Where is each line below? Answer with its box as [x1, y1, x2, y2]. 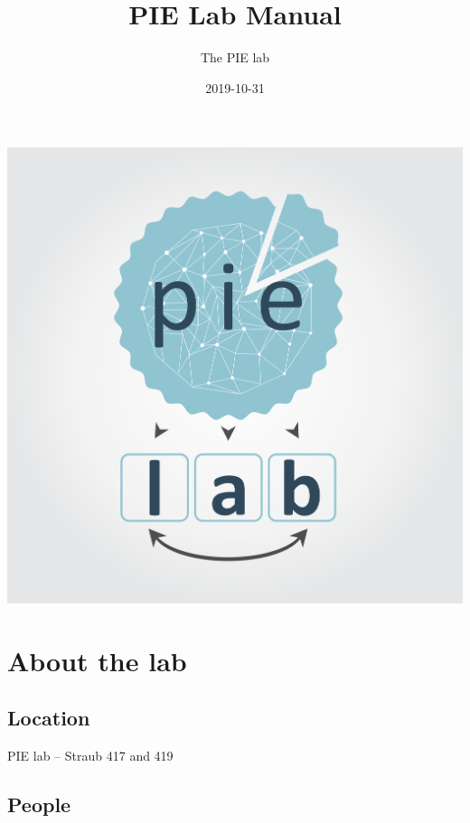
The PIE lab [200, 48, 270, 67]
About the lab [7, 641, 187, 678]
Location [7, 704, 90, 732]
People [7, 790, 71, 818]
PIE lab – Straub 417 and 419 [7, 745, 174, 764]
